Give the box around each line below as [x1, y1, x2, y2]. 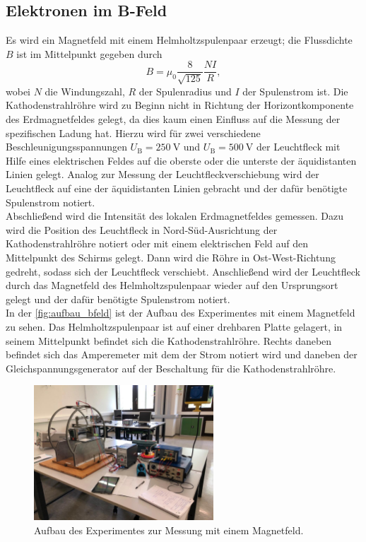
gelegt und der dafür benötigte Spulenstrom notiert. [6, 291, 230, 306]
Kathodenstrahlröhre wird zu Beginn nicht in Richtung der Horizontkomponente [6, 98, 354, 112]
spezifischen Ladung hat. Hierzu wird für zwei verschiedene [6, 125, 261, 140]
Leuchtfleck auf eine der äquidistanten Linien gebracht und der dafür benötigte [6, 181, 348, 195]
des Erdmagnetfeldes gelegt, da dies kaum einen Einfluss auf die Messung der [6, 112, 341, 126]
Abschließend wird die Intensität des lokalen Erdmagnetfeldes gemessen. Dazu [6, 208, 344, 223]
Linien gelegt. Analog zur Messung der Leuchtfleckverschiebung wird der [6, 167, 319, 182]
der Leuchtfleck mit [256, 139, 341, 154]
